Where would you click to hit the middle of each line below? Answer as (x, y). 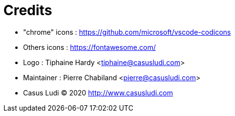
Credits (28, 10)
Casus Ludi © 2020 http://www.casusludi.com (98, 93)
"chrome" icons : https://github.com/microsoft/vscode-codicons (127, 32)
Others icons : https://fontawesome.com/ (90, 47)
